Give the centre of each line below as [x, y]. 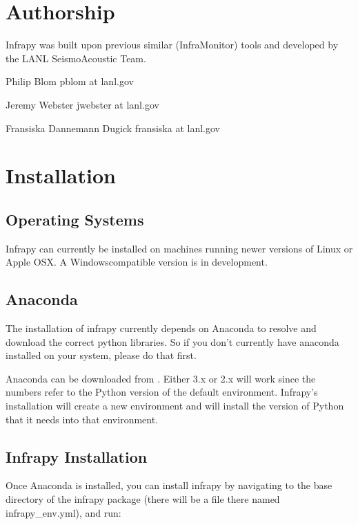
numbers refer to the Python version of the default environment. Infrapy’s [162, 392]
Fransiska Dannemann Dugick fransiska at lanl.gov [113, 128]
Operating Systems [75, 219]
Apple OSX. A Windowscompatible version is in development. [137, 262]
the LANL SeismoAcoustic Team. [76, 58]
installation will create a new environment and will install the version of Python [175, 406]
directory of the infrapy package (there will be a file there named [143, 499]
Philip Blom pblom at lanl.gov [70, 81]
